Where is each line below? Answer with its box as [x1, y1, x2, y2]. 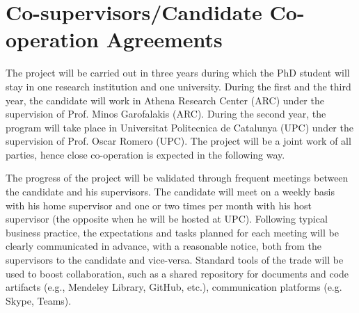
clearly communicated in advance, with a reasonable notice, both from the [6, 239, 322, 253]
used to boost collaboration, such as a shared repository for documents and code [6, 266, 349, 280]
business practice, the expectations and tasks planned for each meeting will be [6, 225, 339, 239]
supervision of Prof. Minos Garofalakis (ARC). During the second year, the [6, 106, 326, 121]
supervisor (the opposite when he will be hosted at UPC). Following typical [6, 211, 328, 226]
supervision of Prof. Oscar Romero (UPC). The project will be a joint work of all [6, 134, 351, 148]
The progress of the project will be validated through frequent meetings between [6, 170, 349, 185]
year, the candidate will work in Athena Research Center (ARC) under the [6, 93, 324, 107]
